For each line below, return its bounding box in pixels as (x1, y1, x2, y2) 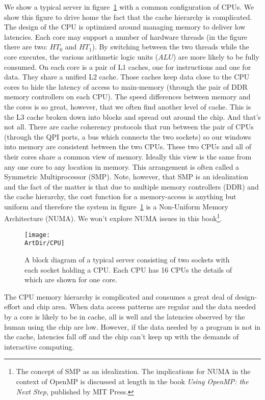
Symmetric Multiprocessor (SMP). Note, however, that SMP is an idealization (4, 171, 249, 182)
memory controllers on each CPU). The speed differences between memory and (4, 91, 251, 102)
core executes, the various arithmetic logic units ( (4, 51, 158, 62)
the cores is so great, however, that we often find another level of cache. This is (4, 101, 251, 112)
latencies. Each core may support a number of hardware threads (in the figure (4, 31, 248, 42)
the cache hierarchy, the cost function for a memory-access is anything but (4, 191, 236, 202)
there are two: (4, 41, 47, 52)
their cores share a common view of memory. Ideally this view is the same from (4, 151, 252, 162)
